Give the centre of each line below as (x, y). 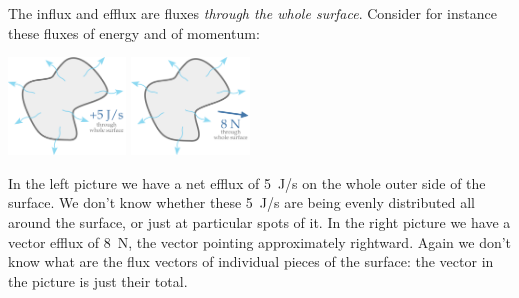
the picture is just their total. (98, 280)
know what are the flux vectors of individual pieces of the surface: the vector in (251, 261)
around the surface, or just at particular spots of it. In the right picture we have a (259, 221)
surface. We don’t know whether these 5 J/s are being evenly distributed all (241, 202)
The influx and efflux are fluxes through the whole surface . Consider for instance (252, 13)
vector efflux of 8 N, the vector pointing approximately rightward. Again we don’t (260, 241)
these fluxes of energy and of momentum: (134, 32)
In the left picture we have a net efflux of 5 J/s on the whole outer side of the (247, 182)
